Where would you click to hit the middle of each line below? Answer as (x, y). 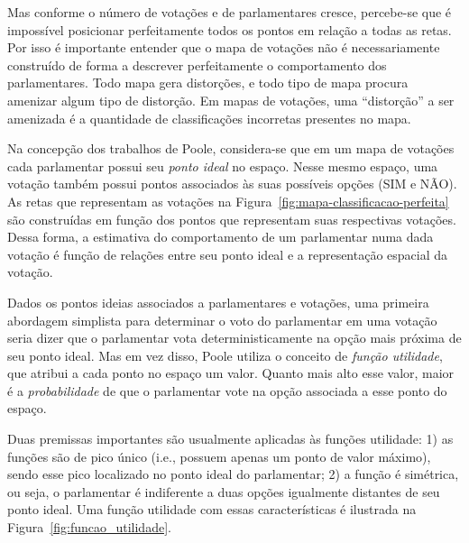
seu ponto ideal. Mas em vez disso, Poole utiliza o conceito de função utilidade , (225, 355)
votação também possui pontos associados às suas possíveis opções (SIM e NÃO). (232, 184)
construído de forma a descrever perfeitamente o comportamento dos (197, 64)
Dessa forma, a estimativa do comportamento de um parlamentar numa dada (221, 237)
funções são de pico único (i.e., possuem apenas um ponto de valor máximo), (219, 456)
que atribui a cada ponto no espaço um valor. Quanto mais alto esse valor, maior (231, 373)
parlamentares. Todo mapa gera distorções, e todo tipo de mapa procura (208, 83)
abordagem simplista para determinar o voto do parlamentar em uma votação (222, 320)
